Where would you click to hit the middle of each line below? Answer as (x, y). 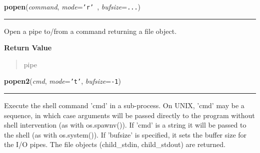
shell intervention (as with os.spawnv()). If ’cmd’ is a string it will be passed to (125, 125)
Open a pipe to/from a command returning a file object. (90, 31)
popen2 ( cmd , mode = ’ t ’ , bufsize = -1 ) (62, 81)
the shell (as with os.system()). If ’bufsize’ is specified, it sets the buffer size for (125, 134)
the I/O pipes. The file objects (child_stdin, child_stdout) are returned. (115, 144)
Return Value (28, 48)
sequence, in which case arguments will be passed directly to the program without (129, 115)
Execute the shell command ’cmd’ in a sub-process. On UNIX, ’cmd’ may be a (124, 105)
